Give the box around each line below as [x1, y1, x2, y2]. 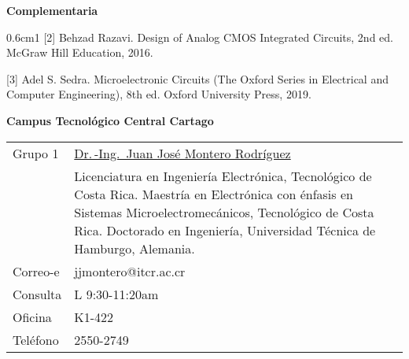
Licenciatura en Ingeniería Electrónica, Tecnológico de [74, 166, 372, 185]
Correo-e [13, 261, 60, 280]
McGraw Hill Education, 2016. [6, 44, 153, 61]
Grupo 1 [13, 143, 59, 162]
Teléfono [13, 330, 59, 349]
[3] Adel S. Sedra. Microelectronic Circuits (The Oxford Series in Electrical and [6, 70, 389, 87]
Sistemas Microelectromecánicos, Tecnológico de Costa [74, 202, 374, 221]
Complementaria [6, 2, 98, 18]
